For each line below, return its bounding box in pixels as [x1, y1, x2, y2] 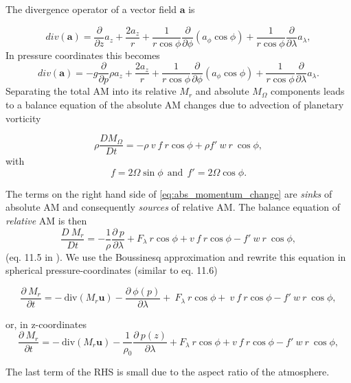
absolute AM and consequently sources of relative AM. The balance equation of [5, 200, 341, 214]
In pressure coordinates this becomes [5, 47, 160, 62]
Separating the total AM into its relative [5, 84, 177, 98]
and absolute [195, 84, 249, 98]
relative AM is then [5, 213, 87, 227]
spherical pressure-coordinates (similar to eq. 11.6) [5, 263, 218, 277]
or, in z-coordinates [5, 316, 87, 331]
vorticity [5, 111, 41, 125]
